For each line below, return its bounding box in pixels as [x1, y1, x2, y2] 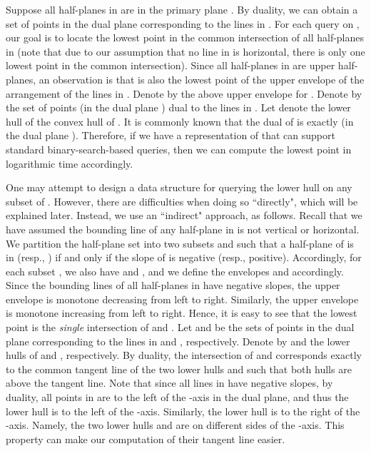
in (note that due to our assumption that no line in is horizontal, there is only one [6, 44, 365, 59]
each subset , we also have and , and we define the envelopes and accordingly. [6, 263, 344, 278]
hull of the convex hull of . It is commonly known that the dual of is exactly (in [6, 113, 354, 128]
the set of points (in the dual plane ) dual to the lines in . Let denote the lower [6, 100, 351, 115]
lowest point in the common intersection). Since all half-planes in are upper [6, 58, 335, 73]
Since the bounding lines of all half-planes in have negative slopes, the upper [6, 278, 340, 293]
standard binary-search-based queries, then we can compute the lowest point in [6, 141, 352, 156]
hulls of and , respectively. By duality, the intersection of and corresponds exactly [6, 348, 362, 363]
